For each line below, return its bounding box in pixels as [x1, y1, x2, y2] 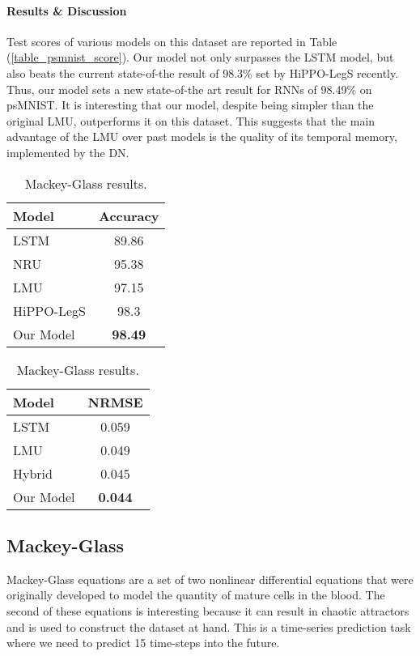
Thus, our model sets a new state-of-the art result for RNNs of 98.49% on [6, 80, 372, 97]
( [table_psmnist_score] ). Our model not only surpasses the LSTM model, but [6, 49, 394, 66]
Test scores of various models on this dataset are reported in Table [6, 32, 337, 49]
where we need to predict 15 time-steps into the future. [6, 634, 280, 651]
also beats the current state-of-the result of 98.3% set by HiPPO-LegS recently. [6, 64, 399, 81]
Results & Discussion [6, 2, 127, 19]
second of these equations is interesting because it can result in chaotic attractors [6, 602, 409, 619]
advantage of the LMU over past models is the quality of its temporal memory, [6, 128, 397, 145]
